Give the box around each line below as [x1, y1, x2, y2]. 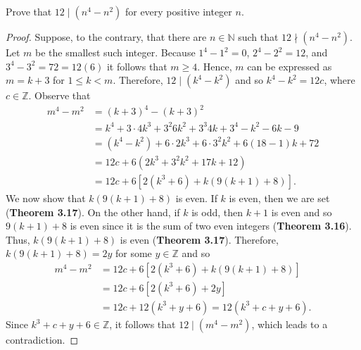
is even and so [271, 204, 332, 219]
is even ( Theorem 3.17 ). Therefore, [120, 232, 279, 246]
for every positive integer [125, 4, 232, 18]
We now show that [6, 190, 86, 205]
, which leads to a [251, 317, 328, 331]
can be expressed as [247, 58, 332, 73]
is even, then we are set [229, 190, 330, 205]
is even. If [175, 190, 217, 205]
